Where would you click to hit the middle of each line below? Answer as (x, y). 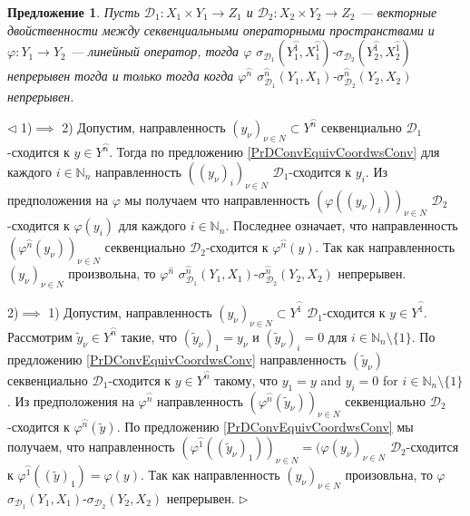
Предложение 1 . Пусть (73, 12)
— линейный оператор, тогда (155, 51)
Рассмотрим (40, 336)
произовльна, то (389, 475)
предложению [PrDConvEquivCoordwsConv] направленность (177, 359)
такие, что (149, 336)
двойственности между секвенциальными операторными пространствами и (221, 29)
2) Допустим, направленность (144, 127)
